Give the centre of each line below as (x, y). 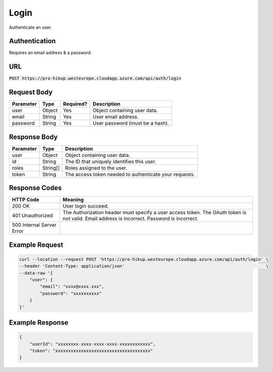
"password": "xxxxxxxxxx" (71, 293)
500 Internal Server (34, 225)
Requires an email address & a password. (50, 53)
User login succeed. (86, 206)
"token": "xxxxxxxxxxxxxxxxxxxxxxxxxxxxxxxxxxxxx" (91, 351)
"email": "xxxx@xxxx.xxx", (72, 287)
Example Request (36, 245)
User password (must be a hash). (131, 123)
